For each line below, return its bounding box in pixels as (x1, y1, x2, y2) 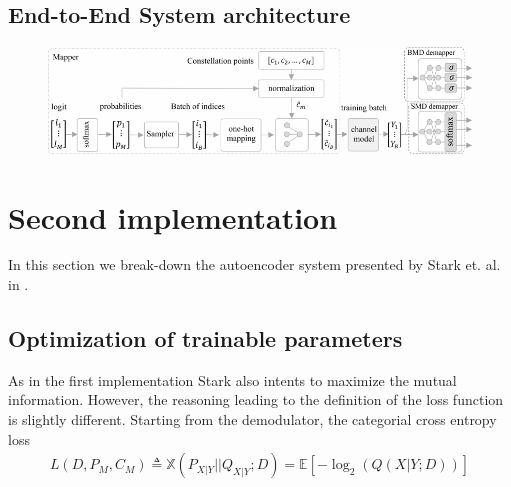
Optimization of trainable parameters (8, 323, 403, 354)
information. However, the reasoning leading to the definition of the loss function (8, 389, 504, 410)
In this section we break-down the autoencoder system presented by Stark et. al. (8, 254, 501, 275)
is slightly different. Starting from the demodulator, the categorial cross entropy (8, 409, 497, 430)
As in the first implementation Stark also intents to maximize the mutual (8, 369, 457, 390)
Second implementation (8, 196, 338, 237)
